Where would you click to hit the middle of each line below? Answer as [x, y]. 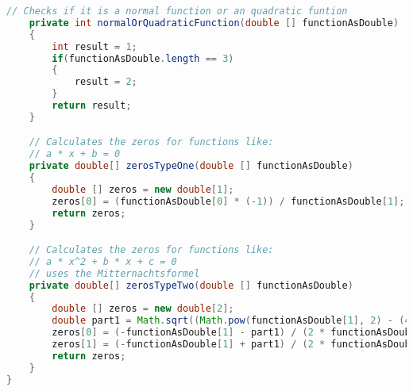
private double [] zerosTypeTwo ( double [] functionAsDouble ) [191, 285]
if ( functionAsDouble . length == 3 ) [143, 58]
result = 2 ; [106, 82]
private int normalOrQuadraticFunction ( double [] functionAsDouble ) [214, 23]
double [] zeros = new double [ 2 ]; [143, 309]
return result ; [92, 105]
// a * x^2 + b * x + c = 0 [103, 261]
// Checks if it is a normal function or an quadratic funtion [177, 11]
